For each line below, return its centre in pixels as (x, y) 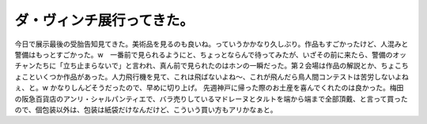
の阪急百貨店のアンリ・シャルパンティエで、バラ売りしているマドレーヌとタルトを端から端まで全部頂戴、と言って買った (212, 99)
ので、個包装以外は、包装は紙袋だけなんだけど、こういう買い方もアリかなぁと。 (146, 109)
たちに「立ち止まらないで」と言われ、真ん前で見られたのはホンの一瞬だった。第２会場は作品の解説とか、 (208, 66)
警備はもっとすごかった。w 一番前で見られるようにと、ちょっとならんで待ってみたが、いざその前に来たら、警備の (204, 54)
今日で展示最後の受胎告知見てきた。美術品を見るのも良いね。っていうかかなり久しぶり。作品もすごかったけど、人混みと (212, 44)
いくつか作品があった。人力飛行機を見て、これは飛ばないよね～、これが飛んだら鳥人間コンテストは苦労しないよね (222, 77)
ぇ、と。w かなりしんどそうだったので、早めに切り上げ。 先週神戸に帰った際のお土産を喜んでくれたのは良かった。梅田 (209, 88)
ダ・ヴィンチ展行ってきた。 (104, 20)
